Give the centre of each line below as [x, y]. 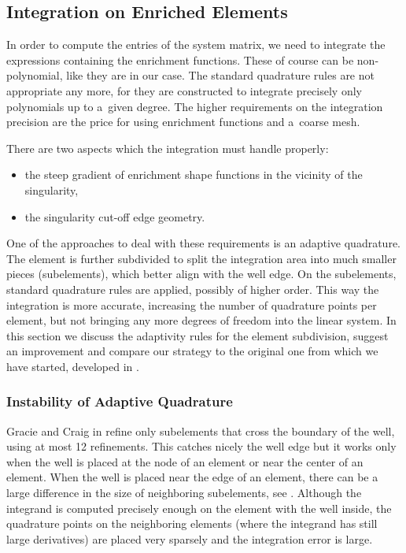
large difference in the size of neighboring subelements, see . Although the [184, 493]
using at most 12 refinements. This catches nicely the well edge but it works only [201, 446]
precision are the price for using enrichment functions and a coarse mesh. [183, 122]
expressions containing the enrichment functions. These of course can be [180, 59]
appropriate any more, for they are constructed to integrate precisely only [184, 90]
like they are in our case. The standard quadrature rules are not [220, 75]
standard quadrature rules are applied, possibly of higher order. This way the [193, 289]
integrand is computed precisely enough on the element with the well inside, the [199, 508]
